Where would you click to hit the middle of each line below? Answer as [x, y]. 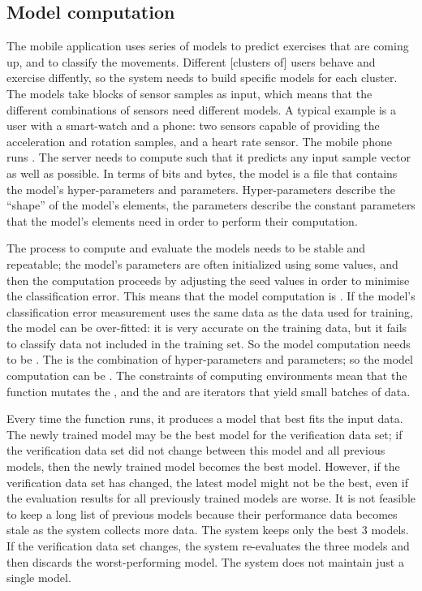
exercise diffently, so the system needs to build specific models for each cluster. [202, 78]
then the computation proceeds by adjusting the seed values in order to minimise [208, 280]
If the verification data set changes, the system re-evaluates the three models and [208, 546]
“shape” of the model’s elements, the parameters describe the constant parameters [211, 205]
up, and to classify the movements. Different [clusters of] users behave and [191, 61]
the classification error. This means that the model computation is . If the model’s [211, 296]
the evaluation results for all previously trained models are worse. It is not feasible [211, 498]
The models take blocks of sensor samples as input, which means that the [189, 93]
